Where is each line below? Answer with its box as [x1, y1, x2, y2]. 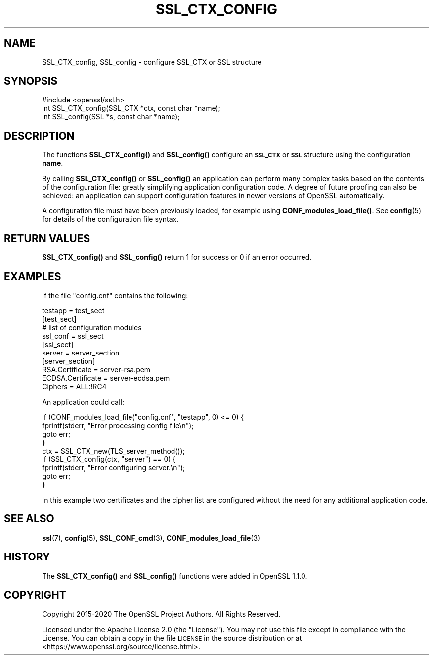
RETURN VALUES [4, 232, 90, 245]
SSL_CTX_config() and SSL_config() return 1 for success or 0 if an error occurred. [42, 253, 312, 262]
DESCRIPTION [4, 129, 75, 142]
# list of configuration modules [42, 323, 142, 332]
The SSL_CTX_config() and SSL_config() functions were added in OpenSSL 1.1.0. [42, 571, 307, 580]
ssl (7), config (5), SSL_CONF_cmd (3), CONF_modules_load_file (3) [42, 533, 260, 542]
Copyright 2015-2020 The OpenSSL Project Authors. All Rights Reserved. [42, 609, 281, 618]
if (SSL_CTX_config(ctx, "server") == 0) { [42, 455, 176, 463]
